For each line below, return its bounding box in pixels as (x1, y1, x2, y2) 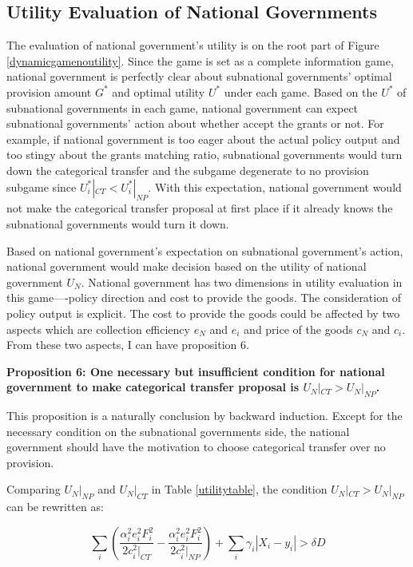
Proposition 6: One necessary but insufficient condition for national (6, 363, 385, 379)
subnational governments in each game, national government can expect (6, 99, 359, 116)
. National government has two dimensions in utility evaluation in (81, 273, 403, 290)
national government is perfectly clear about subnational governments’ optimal (6, 68, 392, 85)
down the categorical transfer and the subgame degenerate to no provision (6, 161, 369, 178)
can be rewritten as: (6, 498, 104, 515)
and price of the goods (244, 320, 353, 337)
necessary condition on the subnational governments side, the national (6, 422, 350, 439)
